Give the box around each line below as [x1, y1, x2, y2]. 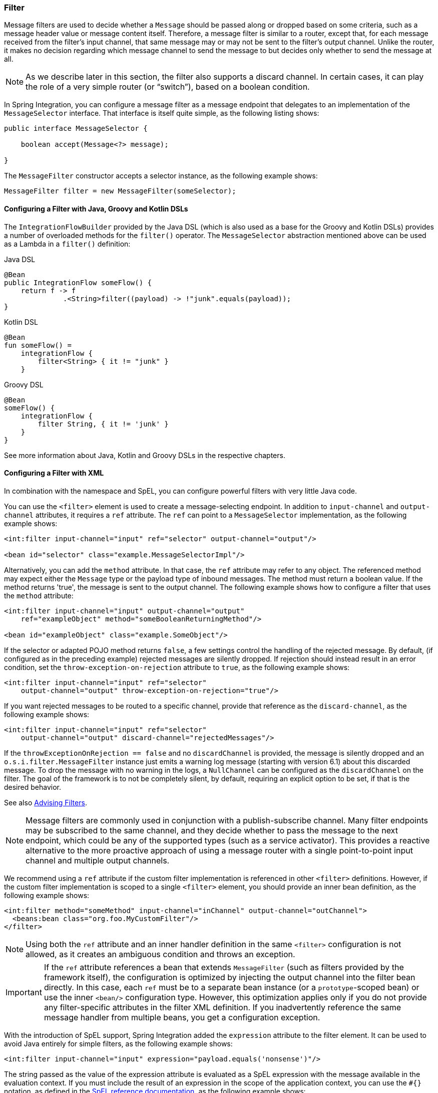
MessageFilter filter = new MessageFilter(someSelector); [4, 187, 236, 195]
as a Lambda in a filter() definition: [4, 239, 131, 248]
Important [6, 987, 42, 997]
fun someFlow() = [4, 341, 72, 349]
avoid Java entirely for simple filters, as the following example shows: [4, 1039, 233, 1048]
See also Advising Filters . [4, 798, 87, 807]
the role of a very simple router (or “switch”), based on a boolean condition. [26, 82, 310, 92]
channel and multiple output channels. [26, 855, 170, 865]
